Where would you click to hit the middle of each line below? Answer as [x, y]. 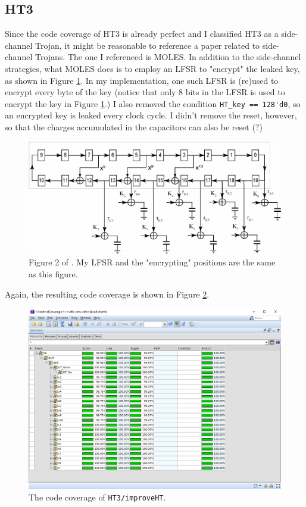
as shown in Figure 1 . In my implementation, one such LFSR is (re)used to [142, 80]
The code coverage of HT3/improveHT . [97, 497]
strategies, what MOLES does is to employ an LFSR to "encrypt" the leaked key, [152, 68]
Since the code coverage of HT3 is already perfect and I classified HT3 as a [142, 34]
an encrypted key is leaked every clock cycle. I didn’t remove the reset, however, [151, 115]
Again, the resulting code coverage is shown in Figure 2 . [107, 294]
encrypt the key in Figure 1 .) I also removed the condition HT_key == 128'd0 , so [153, 103]
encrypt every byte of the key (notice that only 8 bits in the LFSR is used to [145, 92]
